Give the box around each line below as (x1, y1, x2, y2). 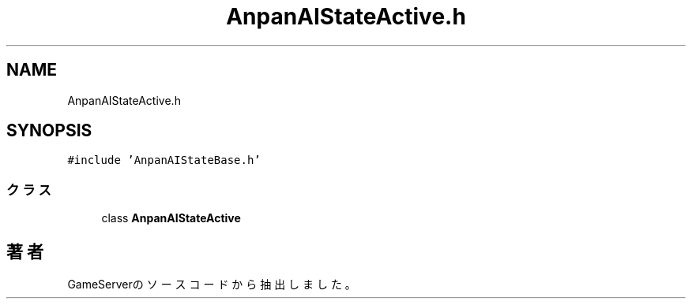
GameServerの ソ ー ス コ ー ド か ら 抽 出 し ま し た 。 (67, 277, 356, 292)
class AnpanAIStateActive (101, 211, 241, 225)
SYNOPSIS (6, 121, 92, 141)
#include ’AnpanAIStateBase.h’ (67, 154, 261, 167)
